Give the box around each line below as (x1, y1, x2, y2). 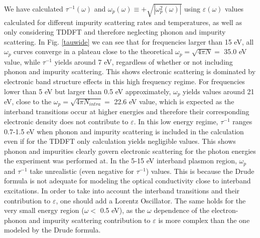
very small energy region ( (4, 205, 84, 215)
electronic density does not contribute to (4, 116, 128, 127)
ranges (232, 116, 252, 127)
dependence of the (154, 205, 209, 215)
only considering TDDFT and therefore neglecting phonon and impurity (4, 27, 226, 37)
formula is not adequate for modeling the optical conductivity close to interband (4, 175, 251, 186)
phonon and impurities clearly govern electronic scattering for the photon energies (4, 145, 256, 156)
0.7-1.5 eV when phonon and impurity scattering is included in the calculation (4, 126, 244, 136)
